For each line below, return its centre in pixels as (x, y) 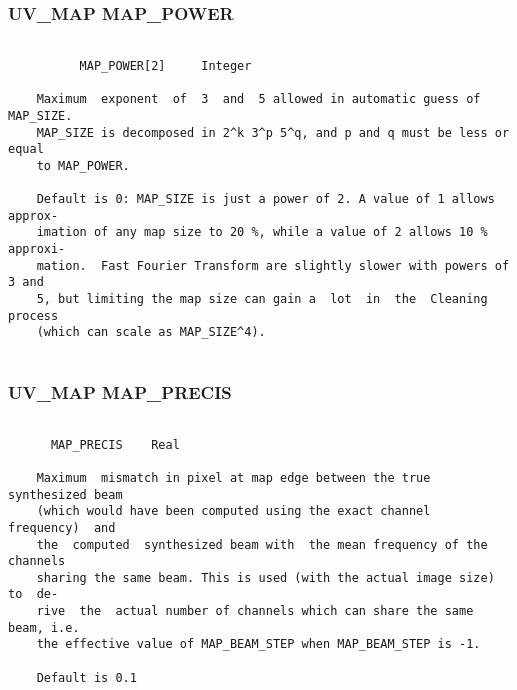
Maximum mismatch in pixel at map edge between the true (233, 477)
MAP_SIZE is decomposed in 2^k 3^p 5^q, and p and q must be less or (273, 132)
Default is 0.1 (86, 677)
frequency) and (62, 527)
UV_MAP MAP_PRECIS (120, 391)
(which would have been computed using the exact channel (233, 511)
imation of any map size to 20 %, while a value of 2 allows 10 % (262, 232)
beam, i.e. (44, 627)
